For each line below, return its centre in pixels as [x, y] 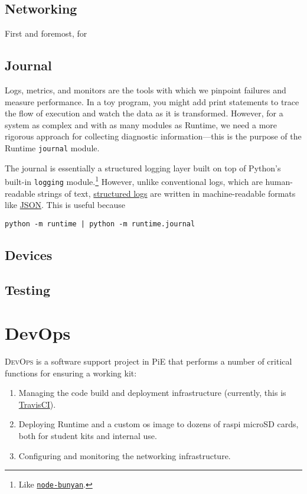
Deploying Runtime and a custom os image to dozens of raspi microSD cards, [159, 424]
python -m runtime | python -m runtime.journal [100, 224]
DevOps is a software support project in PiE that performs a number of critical [148, 361]
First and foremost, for [46, 33]
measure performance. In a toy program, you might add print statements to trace [152, 101]
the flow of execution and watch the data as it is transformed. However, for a [144, 113]
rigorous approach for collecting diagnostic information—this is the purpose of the [153, 136]
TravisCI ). [37, 404]
